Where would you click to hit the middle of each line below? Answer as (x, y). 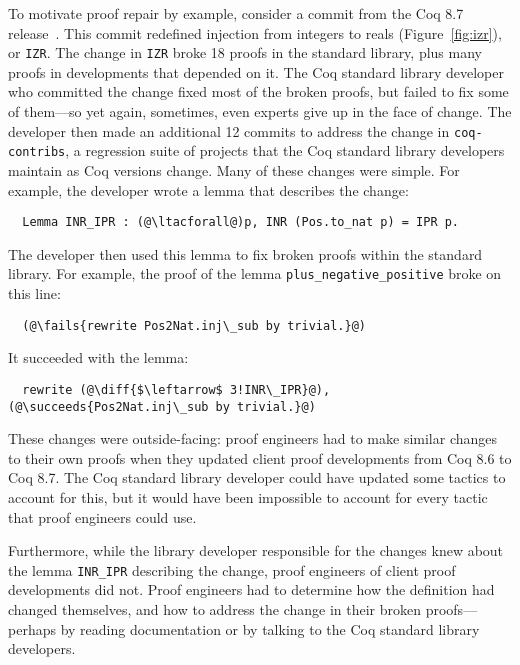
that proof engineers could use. (102, 516)
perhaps (32, 628)
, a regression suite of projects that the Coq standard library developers (285, 150)
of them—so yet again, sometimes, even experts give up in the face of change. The (260, 111)
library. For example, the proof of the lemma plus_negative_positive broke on (255, 273)
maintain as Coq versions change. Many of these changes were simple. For (234, 169)
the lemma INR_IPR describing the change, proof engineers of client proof (232, 569)
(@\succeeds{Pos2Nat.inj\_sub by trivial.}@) (162, 406)
